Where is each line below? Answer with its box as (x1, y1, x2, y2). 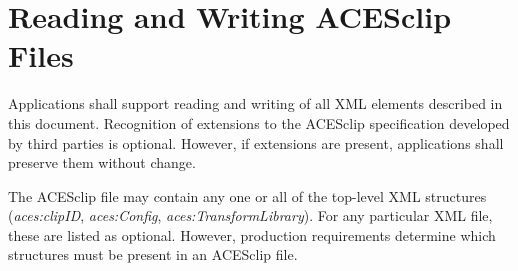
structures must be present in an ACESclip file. (8, 244, 298, 265)
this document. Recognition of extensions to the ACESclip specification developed (8, 112, 510, 133)
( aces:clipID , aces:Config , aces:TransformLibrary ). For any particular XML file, (8, 205, 493, 226)
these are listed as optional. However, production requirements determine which (8, 224, 496, 245)
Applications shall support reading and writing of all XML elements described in (8, 93, 503, 114)
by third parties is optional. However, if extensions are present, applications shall (8, 132, 504, 153)
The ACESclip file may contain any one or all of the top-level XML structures (8, 185, 487, 206)
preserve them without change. (8, 152, 196, 173)
